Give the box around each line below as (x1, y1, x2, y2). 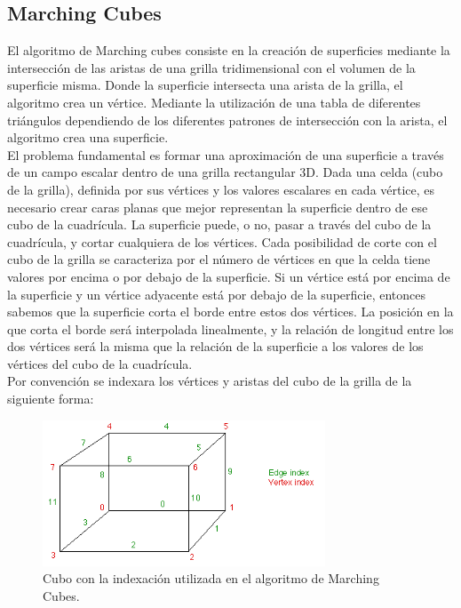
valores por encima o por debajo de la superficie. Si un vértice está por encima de (7, 267, 450, 285)
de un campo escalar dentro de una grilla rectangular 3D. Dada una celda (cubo (7, 163, 443, 181)
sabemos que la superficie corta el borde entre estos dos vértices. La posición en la (7, 302, 454, 321)
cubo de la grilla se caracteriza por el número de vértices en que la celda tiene (7, 250, 431, 268)
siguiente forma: (7, 389, 94, 408)
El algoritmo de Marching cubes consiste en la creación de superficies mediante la (7, 41, 450, 60)
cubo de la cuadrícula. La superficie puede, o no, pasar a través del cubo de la (7, 215, 432, 234)
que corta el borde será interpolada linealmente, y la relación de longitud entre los (7, 319, 454, 338)
